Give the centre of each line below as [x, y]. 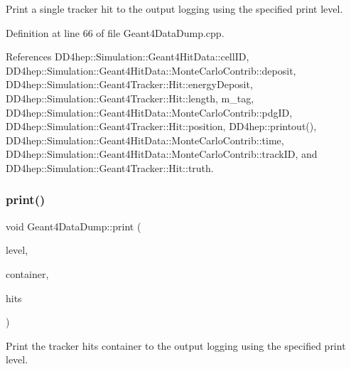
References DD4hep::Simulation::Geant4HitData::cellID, [128, 57]
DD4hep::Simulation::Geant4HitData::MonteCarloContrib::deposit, [151, 70]
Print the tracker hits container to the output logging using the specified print [176, 345]
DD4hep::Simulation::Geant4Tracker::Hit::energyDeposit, [129, 84]
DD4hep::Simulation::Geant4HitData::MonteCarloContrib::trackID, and [162, 154]
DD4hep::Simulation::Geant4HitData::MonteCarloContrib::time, [145, 140]
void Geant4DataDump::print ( [74, 226]
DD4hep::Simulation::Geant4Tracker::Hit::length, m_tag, [130, 98]
